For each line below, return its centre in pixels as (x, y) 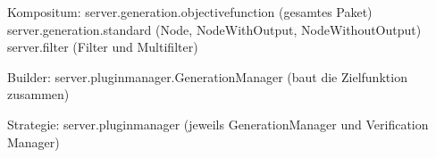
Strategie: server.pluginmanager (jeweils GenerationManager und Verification (218, 124)
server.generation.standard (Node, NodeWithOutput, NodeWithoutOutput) (214, 29)
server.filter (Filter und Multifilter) (103, 47)
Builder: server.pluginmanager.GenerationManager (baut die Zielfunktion (207, 76)
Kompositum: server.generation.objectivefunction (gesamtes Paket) (190, 12)
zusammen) (38, 94)
